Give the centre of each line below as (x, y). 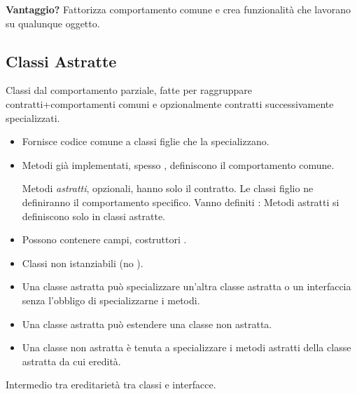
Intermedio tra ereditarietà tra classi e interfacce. (111, 385)
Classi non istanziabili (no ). (83, 263)
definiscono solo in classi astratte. (93, 216)
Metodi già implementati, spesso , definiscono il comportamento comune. (178, 164)
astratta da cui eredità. (71, 361)
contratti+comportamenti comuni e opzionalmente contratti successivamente (170, 103)
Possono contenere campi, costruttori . (104, 239)
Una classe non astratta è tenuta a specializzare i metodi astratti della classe (187, 347)
